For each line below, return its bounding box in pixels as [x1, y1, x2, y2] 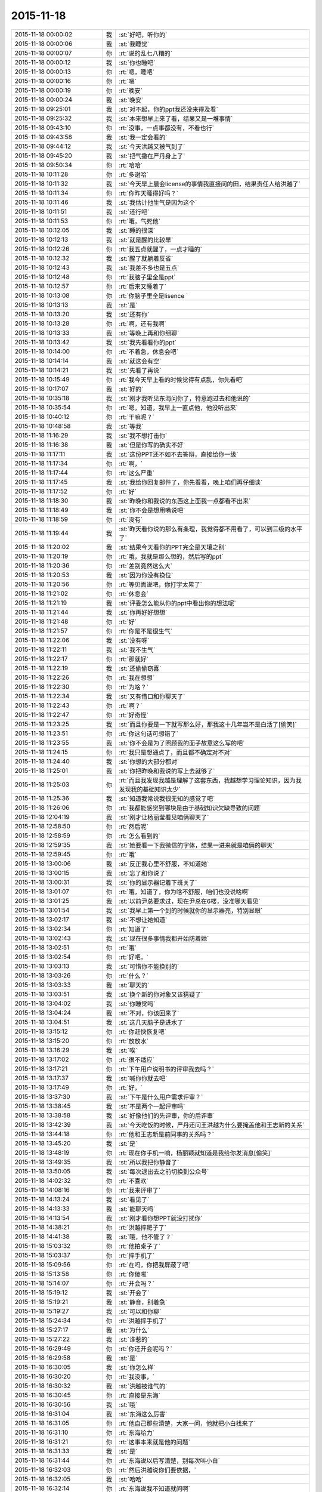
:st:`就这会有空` [119, 357, 162, 365]
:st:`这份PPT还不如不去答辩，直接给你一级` [119, 450, 239, 458]
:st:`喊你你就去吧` [119, 1074, 168, 1083]
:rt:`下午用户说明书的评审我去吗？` [119, 1065, 215, 1073]
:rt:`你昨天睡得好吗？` [119, 189, 179, 197]
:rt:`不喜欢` [119, 1176, 149, 1185]
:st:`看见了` [119, 1195, 150, 1204]
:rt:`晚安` [119, 87, 143, 95]
